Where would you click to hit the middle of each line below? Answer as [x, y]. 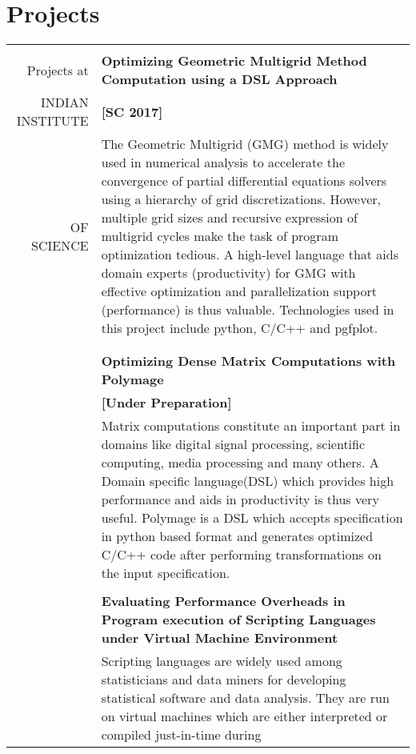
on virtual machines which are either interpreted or [244, 716]
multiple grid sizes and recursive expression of [229, 218]
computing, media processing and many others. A [240, 463]
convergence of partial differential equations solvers [244, 181]
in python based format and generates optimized [237, 536]
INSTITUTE [52, 121]
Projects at [58, 70]
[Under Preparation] [166, 403]
